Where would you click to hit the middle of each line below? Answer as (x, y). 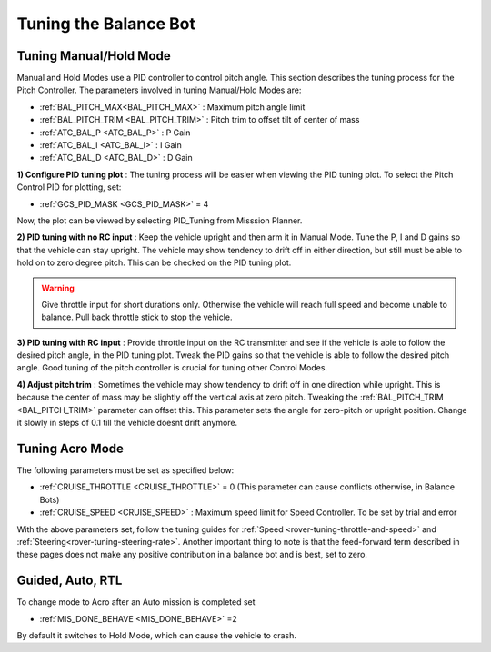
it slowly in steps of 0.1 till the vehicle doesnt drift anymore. (127, 423)
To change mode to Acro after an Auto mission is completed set (136, 602)
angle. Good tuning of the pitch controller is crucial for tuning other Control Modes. (172, 368)
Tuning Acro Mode (70, 448)
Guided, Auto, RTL (70, 581)
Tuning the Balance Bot (106, 24)
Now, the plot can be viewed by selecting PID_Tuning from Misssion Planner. (160, 220)
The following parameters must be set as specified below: (125, 470)
